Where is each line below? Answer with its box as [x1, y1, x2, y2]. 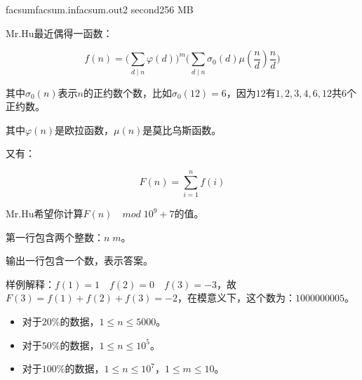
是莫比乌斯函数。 [142, 122, 222, 137]
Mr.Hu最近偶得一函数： [6, 25, 113, 40]
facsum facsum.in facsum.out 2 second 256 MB [6, 2, 194, 16]
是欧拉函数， [55, 122, 114, 137]
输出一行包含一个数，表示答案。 [6, 253, 153, 268]
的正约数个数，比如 [83, 85, 172, 100]
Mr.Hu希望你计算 [6, 206, 83, 221]
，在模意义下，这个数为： [177, 290, 295, 305]
